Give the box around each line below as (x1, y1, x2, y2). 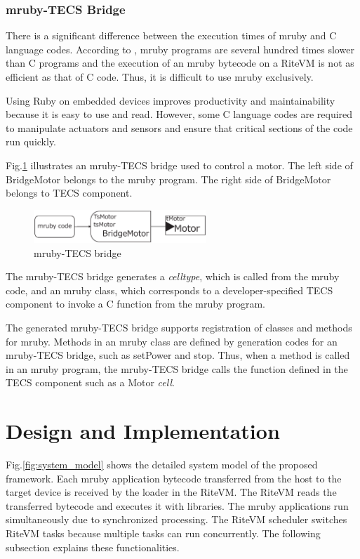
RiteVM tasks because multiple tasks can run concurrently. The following (6, 526, 321, 541)
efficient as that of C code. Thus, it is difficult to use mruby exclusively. (6, 70, 314, 84)
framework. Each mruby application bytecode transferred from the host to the (6, 471, 342, 485)
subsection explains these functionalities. (6, 539, 180, 554)
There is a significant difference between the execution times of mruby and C (6, 28, 337, 43)
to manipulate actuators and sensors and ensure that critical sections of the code (6, 120, 353, 135)
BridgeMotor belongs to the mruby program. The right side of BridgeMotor (6, 171, 331, 186)
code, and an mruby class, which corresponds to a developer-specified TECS (6, 282, 333, 297)
